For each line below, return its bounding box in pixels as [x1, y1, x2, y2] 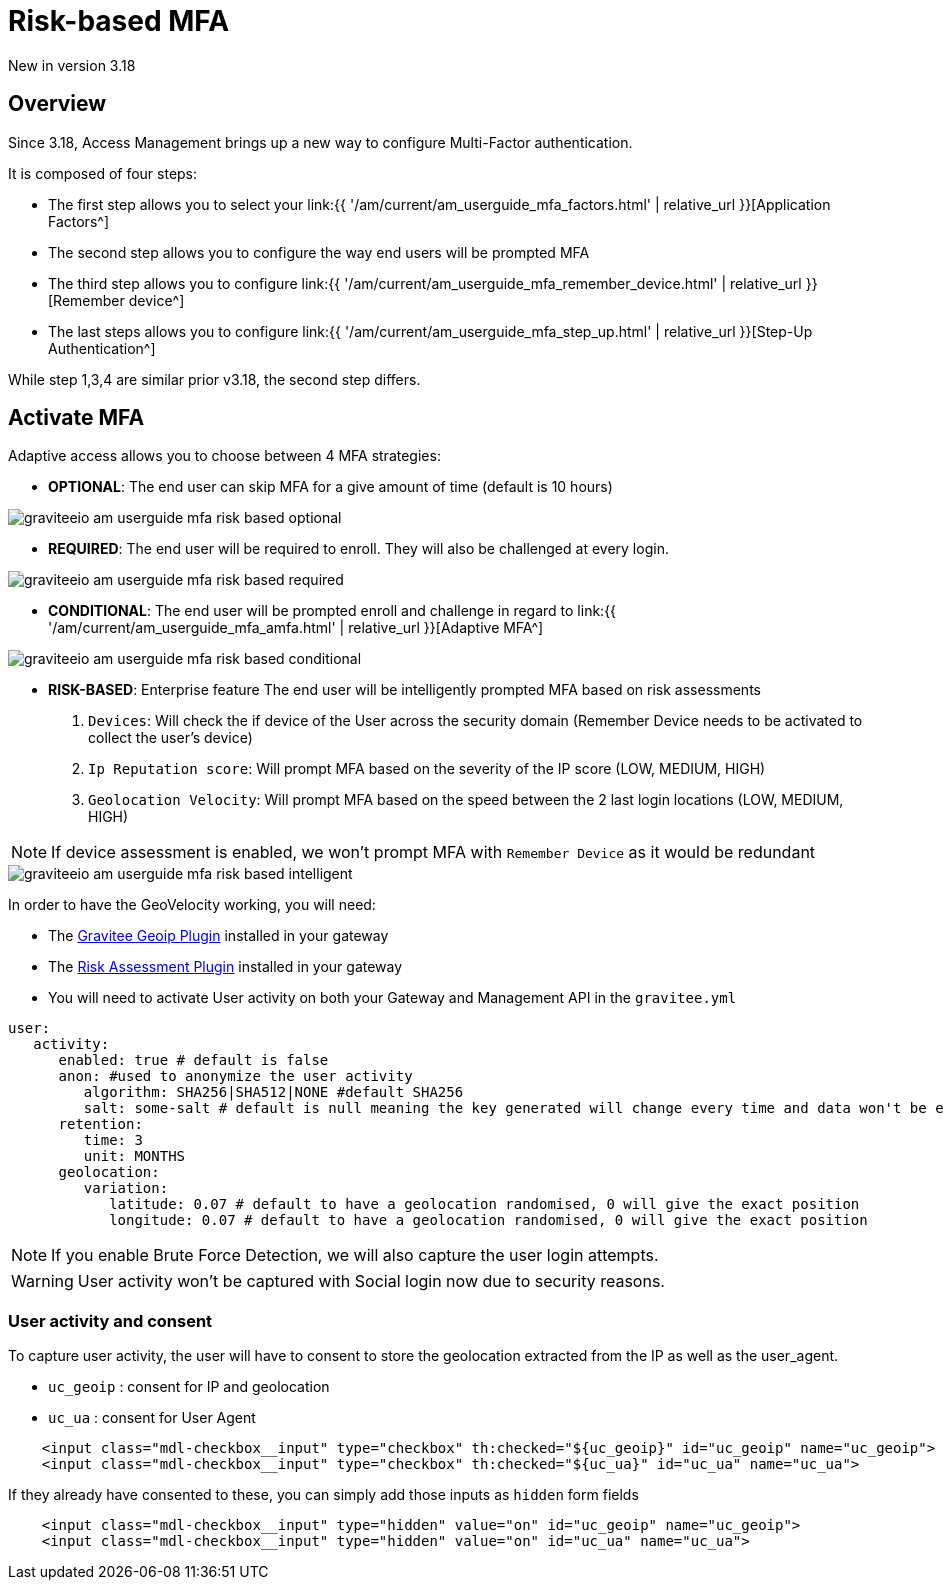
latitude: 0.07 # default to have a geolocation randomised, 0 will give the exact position [109, 1196, 860, 1213]
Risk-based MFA [8, 4, 230, 38]
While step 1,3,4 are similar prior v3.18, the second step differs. [8, 370, 421, 388]
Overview [8, 91, 107, 117]
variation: [83, 1180, 169, 1197]
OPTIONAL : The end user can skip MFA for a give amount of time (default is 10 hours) [48, 478, 613, 496]
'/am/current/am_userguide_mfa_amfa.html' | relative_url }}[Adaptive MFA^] [48, 619, 544, 637]
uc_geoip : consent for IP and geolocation [48, 1378, 330, 1396]
